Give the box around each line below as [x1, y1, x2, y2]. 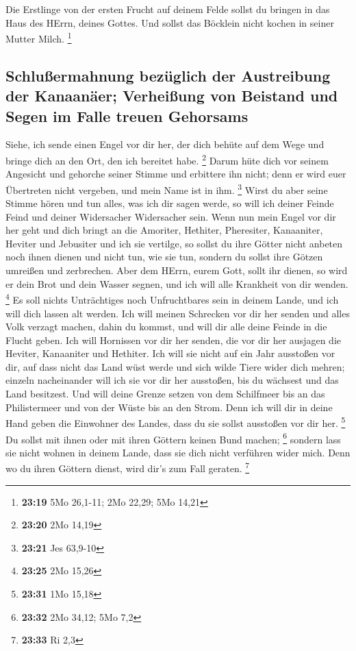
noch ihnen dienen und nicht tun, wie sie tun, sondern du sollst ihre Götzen [5, 249, 323, 264]
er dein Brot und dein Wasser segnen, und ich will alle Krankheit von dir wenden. [5, 276, 348, 291]
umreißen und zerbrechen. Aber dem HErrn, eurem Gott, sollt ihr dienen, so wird [5, 263, 348, 278]
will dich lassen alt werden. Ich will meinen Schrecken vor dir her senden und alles [5, 306, 350, 320]
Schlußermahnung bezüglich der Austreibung [5, 64, 331, 86]
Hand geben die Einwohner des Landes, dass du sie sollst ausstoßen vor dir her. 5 [5, 414, 346, 430]
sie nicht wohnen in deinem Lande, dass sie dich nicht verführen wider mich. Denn [5, 445, 351, 459]
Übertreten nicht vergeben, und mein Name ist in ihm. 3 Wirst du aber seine [5, 180, 328, 197]
